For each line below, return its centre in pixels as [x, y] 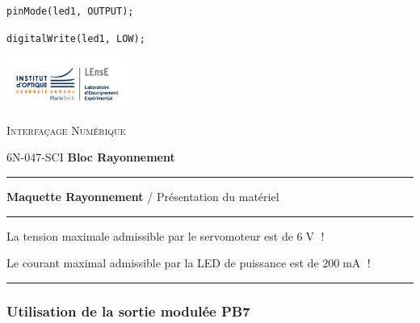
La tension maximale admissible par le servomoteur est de [150, 235]
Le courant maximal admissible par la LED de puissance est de [163, 263]
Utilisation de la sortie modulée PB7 [128, 310]
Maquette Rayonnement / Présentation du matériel [143, 197]
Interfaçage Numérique [66, 130]
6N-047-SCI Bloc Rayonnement [91, 157]
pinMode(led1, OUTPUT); [70, 11]
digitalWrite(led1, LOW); [76, 38]
